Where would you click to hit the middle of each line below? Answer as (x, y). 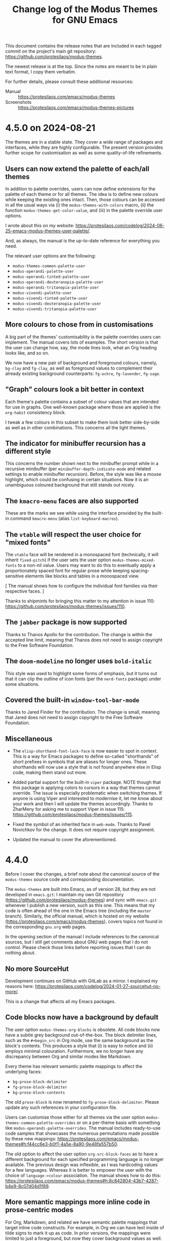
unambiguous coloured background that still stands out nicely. (70, 485)
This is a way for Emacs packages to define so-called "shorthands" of (86, 756)
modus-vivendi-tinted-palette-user (50, 298)
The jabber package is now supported (66, 622)
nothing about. (20, 953)
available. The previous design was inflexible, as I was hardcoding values (81, 1165)
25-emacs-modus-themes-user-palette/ (47, 231)
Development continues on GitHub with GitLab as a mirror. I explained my (81, 981)
